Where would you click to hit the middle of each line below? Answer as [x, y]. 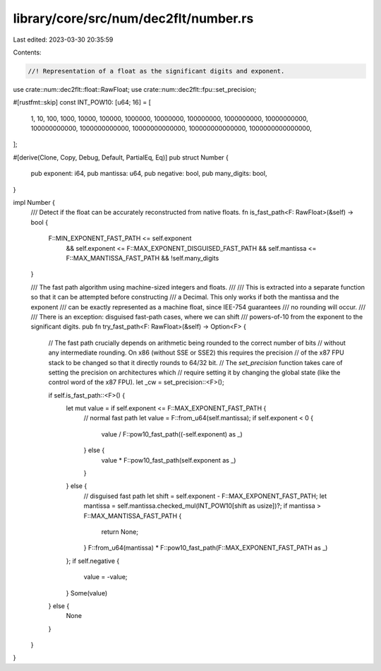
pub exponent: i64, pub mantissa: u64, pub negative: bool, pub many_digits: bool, [149, 174]
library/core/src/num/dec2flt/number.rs [133, 18]
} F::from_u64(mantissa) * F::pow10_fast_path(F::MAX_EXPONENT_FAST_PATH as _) [206, 548]
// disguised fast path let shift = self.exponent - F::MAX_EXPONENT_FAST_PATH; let [205, 496]
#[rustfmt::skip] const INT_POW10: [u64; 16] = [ [82, 102]
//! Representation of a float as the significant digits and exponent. [156, 71]
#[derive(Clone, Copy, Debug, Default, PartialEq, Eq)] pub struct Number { [121, 157]
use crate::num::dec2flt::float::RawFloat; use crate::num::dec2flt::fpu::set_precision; [135, 89]
